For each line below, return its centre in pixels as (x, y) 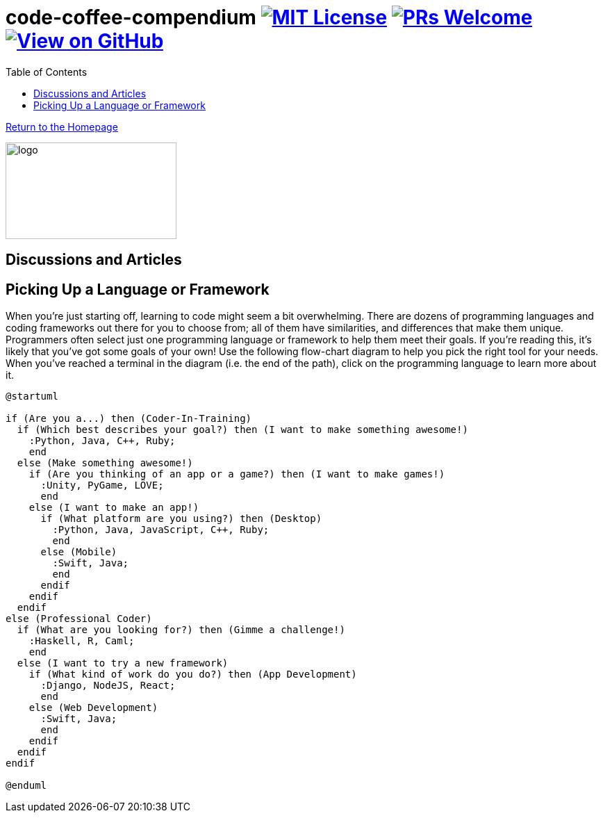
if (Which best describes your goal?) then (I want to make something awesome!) (242, 430)
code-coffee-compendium (131, 17)
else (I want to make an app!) (114, 508)
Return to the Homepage (62, 126)
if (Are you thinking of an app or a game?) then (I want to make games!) (237, 474)
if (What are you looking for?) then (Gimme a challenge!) (181, 630)
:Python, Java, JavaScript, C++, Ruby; (161, 530)
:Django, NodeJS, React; (108, 686)
